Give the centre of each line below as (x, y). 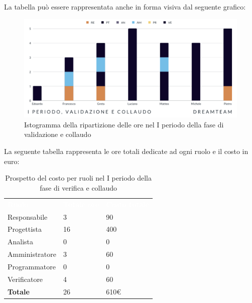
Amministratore (32, 254)
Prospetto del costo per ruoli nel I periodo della (79, 178)
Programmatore (32, 266)
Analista (21, 242)
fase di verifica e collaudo (78, 187)
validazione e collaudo (58, 134)
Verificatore (25, 279)
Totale (19, 291)
